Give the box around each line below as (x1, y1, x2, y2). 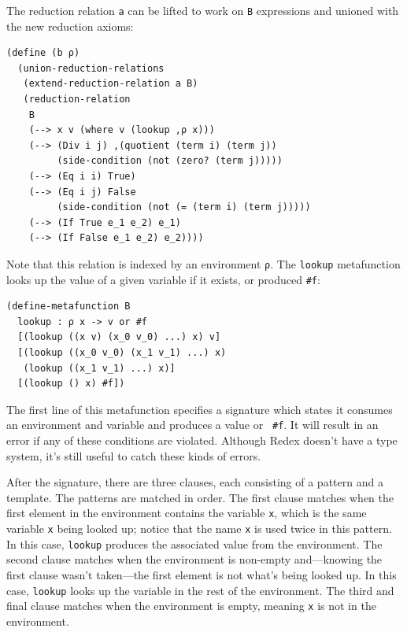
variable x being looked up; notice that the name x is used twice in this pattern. (6, 520, 392, 537)
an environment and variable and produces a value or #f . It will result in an (6, 416, 379, 433)
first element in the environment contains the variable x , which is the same (6, 504, 367, 521)
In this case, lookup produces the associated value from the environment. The (6, 535, 383, 552)
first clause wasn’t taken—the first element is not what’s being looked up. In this (6, 567, 397, 583)
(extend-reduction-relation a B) (23, 78, 198, 90)
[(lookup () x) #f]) (17, 378, 125, 390)
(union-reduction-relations (17, 62, 165, 74)
